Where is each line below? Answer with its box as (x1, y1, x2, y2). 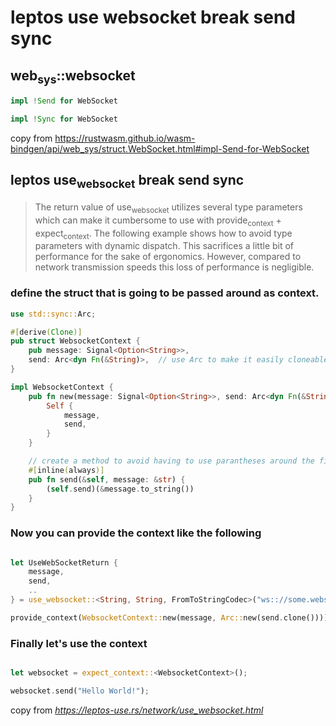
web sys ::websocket (10, 67, 136, 86)
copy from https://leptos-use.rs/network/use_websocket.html (10, 704, 264, 716)
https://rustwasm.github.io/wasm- (54, 132, 196, 144)
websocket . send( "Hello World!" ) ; (10, 686, 150, 696)
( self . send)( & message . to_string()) (46, 484, 195, 494)
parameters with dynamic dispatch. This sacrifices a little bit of (34, 240, 295, 252)
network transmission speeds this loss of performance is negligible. (34, 261, 315, 273)
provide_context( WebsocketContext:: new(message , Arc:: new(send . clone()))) (10, 612, 329, 623)
